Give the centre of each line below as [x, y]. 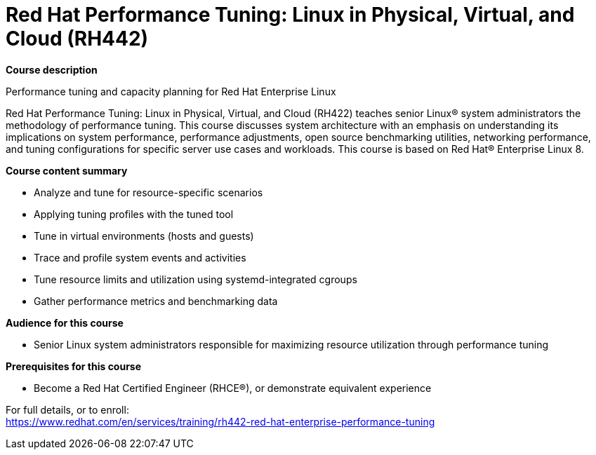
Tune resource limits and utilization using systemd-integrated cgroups [196, 279]
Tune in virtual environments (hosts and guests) [144, 236]
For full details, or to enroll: [67, 409]
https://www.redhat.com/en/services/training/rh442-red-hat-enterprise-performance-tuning [220, 421]
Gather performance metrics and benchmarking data [156, 301]
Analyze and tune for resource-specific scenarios [148, 192]
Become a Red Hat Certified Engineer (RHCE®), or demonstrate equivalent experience [233, 388]
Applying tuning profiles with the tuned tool [134, 214]
